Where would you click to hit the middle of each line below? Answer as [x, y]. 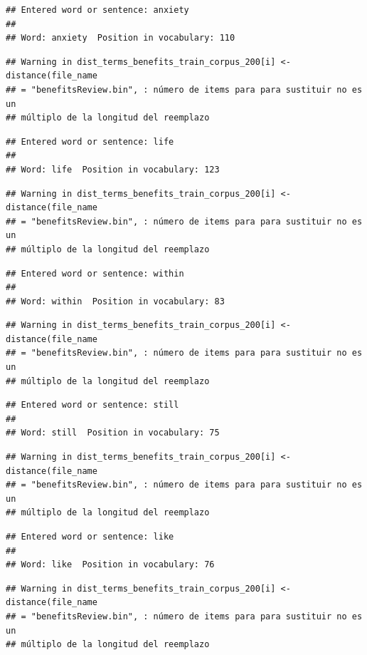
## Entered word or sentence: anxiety [97, 10]
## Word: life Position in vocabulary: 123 [113, 169]
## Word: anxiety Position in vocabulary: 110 [121, 38]
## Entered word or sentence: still [92, 405]
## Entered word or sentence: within [95, 273]
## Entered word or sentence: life [90, 141]
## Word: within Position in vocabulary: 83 [115, 301]
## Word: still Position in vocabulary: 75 [113, 433]
